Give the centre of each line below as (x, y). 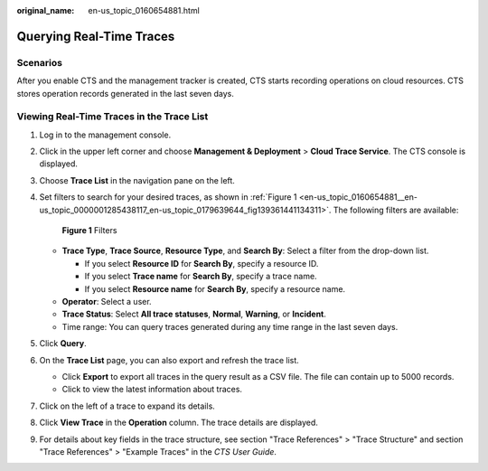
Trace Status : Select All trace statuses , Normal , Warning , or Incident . (194, 314)
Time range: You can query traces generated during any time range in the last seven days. (230, 326)
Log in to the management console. (105, 135)
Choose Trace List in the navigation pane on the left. (137, 180)
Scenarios (40, 62)
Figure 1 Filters (89, 231)
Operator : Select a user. (107, 301)
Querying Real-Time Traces (96, 36)
